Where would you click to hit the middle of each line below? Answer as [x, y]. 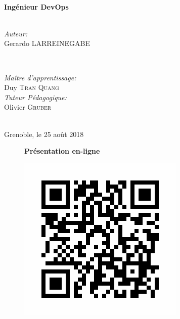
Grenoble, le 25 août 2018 [44, 134]
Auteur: [16, 33]
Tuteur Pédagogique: [35, 97]
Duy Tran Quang [32, 87]
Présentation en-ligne [62, 151]
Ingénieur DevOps [36, 6]
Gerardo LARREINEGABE [47, 43]
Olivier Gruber [28, 107]
